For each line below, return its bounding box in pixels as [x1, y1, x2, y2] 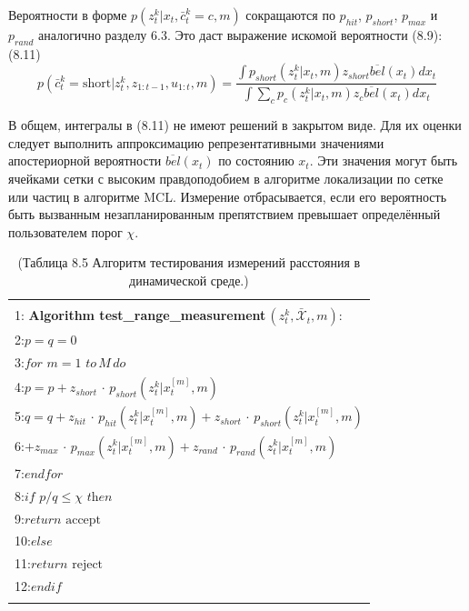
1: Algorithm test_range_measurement [15, 305, 266, 325]
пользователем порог [8, 222, 123, 241]
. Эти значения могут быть [309, 151, 458, 170]
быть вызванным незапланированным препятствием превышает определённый [8, 205, 441, 224]
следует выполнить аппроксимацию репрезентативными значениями [8, 133, 384, 152]
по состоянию [218, 151, 294, 170]
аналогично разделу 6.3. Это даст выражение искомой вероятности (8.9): [38, 25, 443, 44]
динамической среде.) [129, 271, 249, 290]
